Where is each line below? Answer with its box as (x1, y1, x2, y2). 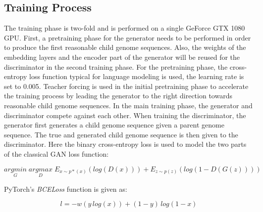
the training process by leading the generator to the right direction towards (4, 90, 232, 101)
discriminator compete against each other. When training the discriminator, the (4, 110, 246, 120)
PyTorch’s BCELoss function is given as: (4, 183, 127, 194)
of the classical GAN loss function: (4, 148, 109, 159)
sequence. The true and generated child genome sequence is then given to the (4, 129, 238, 139)
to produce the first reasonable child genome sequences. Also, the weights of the (4, 42, 246, 52)
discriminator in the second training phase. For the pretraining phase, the (4, 61, 228, 72)
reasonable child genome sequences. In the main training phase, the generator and (4, 100, 253, 110)
